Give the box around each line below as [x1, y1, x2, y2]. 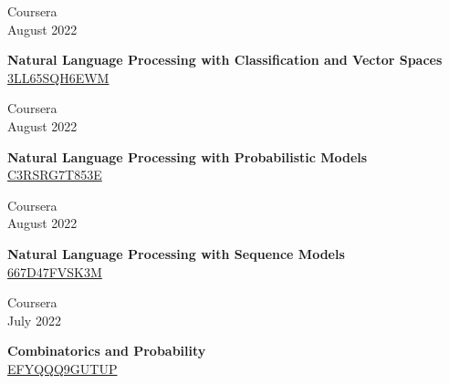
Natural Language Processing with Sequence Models [7, 244, 345, 263]
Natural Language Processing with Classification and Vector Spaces [7, 50, 443, 69]
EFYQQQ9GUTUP [7, 358, 118, 378]
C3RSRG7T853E [7, 165, 102, 184]
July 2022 [7, 310, 61, 329]
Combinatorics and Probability [7, 341, 206, 360]
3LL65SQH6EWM [7, 67, 110, 87]
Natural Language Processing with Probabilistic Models [7, 147, 368, 166]
